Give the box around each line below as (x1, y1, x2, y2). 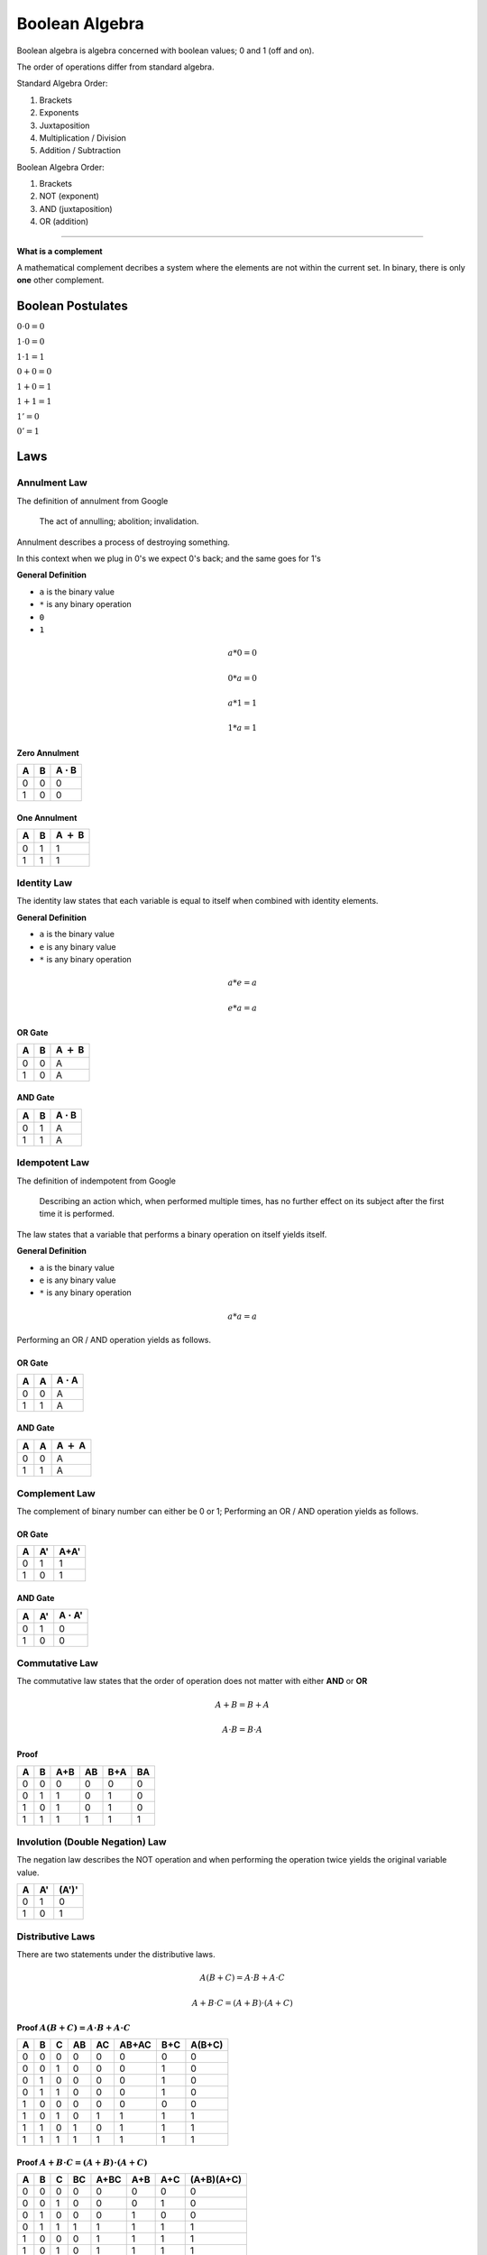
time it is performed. (39, 1209, 115, 1220)
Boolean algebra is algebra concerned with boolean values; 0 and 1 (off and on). (16, 45, 315, 56)
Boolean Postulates (16, 299, 128, 314)
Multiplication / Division (39, 132, 126, 143)
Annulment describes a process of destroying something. (16, 537, 230, 548)
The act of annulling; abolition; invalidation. (39, 516, 199, 527)
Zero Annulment (16, 747, 80, 758)
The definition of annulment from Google (16, 495, 169, 506)
